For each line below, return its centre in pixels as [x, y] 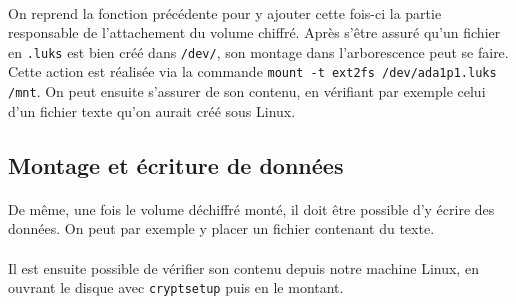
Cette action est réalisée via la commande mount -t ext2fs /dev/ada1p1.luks [252, 71]
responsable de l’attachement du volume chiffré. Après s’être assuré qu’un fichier [254, 32]
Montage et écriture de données [176, 164]
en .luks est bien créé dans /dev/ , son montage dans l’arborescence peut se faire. [258, 51]
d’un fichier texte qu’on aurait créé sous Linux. [152, 110]
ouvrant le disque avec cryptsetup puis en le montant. [176, 287]
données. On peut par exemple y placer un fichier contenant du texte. [221, 228]
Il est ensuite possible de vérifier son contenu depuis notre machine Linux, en [243, 267]
